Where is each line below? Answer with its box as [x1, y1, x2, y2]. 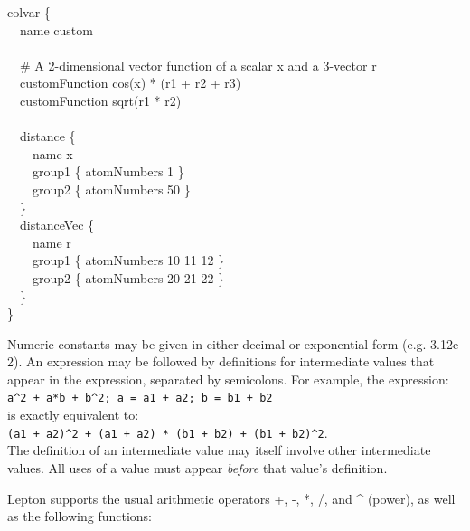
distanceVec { [19, 215, 95, 234]
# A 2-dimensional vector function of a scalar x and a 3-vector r [19, 55, 377, 74]
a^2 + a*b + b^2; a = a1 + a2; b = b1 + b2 [7, 392, 273, 405]
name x [32, 144, 73, 163]
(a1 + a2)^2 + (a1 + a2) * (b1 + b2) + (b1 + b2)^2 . [7, 422, 328, 441]
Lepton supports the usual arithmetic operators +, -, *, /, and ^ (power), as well [7, 488, 456, 507]
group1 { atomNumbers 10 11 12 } [32, 251, 225, 270]
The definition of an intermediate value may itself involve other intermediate [7, 441, 431, 460]
